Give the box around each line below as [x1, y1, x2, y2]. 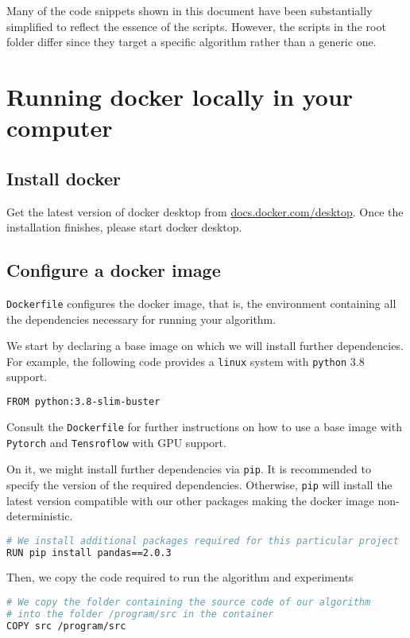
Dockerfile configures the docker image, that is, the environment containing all [6, 294, 396, 311]
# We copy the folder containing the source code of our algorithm [6, 597, 371, 609]
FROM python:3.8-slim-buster [6, 396, 161, 408]
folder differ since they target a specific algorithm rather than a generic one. [6, 33, 377, 50]
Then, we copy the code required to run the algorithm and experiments [6, 569, 354, 585]
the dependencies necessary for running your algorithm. [6, 310, 277, 327]
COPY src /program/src [6, 620, 126, 632]
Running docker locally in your [6, 80, 354, 112]
